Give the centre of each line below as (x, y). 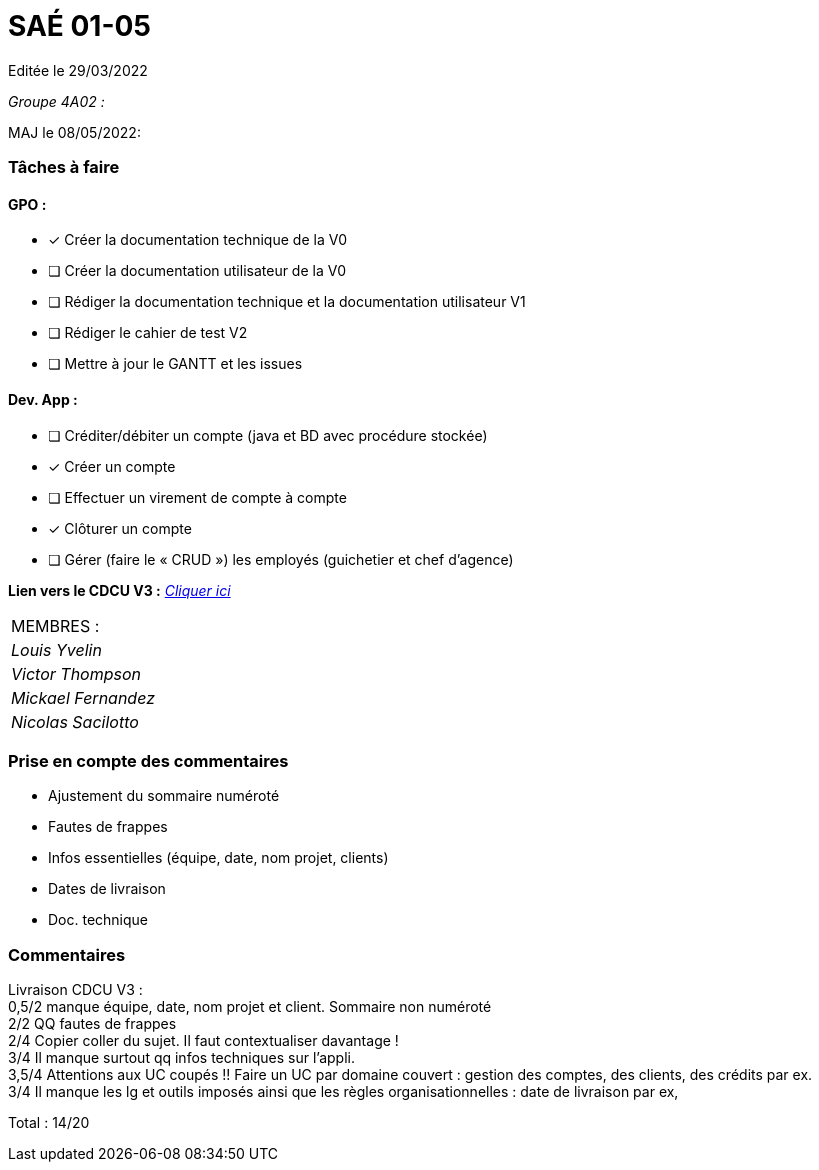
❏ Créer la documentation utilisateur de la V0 (197, 271)
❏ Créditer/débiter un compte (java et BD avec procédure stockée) (268, 435)
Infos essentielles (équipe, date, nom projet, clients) (218, 858)
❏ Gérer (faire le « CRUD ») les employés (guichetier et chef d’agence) (281, 559)
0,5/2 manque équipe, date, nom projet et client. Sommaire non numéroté (250, 1007)
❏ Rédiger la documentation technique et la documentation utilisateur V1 (287, 302)
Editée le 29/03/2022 (78, 70)
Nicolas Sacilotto (75, 721)
